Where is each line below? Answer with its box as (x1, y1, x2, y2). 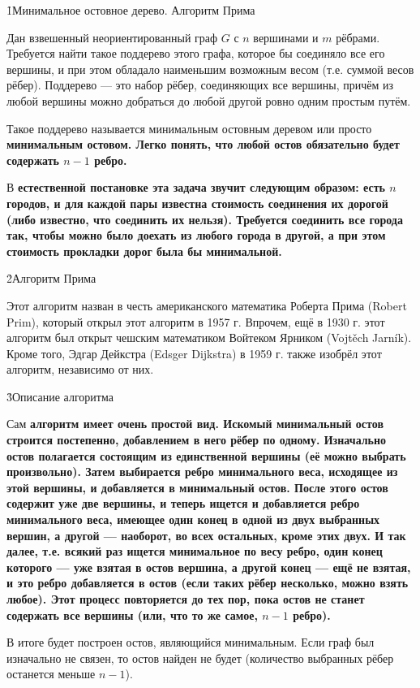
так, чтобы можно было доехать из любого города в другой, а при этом (6, 227, 386, 244)
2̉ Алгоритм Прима (6, 270, 96, 287)
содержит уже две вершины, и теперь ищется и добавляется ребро (6, 495, 360, 512)
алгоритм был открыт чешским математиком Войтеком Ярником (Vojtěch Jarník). (6, 329, 412, 346)
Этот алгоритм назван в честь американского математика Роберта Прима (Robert (6, 296, 407, 314)
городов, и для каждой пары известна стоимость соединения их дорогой (6, 194, 388, 211)
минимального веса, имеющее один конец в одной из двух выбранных (6, 511, 380, 528)
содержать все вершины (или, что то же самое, (6, 606, 258, 623)
